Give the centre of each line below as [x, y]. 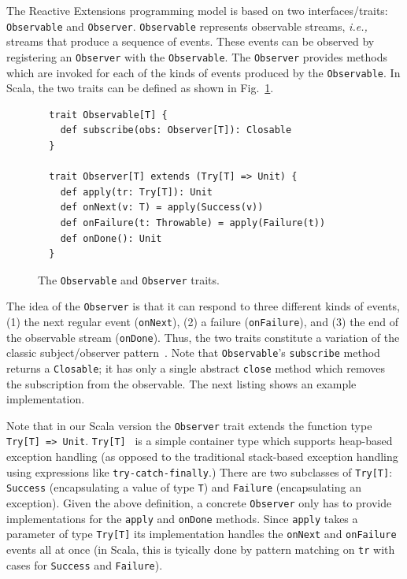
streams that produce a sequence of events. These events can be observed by [191, 41]
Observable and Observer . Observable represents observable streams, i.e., [187, 26]
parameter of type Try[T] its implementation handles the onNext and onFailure [202, 534]
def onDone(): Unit [111, 238]
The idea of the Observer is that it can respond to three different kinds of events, [203, 306]
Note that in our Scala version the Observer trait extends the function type [189, 425]
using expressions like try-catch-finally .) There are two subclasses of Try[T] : [200, 471]
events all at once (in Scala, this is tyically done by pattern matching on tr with [201, 549]
